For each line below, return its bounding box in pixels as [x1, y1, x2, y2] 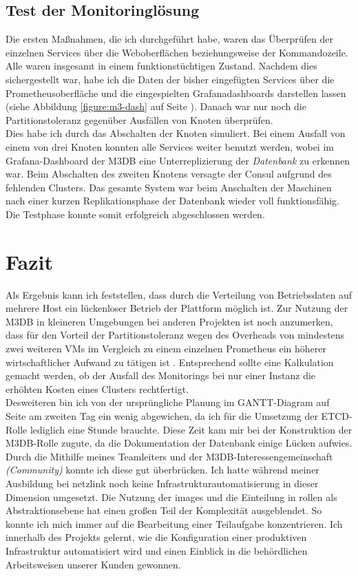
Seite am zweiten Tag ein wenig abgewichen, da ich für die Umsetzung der [6, 408, 318, 423]
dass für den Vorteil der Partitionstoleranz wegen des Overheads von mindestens [6, 328, 345, 342]
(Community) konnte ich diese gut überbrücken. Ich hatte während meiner [6, 462, 319, 477]
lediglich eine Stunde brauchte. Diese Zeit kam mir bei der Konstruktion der [30, 422, 352, 436]
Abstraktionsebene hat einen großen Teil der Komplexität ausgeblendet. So [6, 503, 322, 518]
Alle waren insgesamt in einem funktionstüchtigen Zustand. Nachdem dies [6, 58, 317, 73]
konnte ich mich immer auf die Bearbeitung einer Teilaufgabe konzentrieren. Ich [6, 516, 343, 531]
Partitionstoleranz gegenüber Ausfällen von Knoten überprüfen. [6, 112, 273, 127]
